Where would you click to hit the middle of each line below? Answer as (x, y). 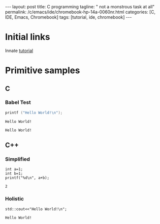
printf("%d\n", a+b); (27, 178)
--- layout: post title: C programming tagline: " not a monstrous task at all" (80, 7)
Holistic (15, 199)
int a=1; (14, 169)
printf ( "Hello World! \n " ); (34, 112)
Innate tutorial (19, 51)
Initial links (28, 37)
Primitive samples (43, 70)
